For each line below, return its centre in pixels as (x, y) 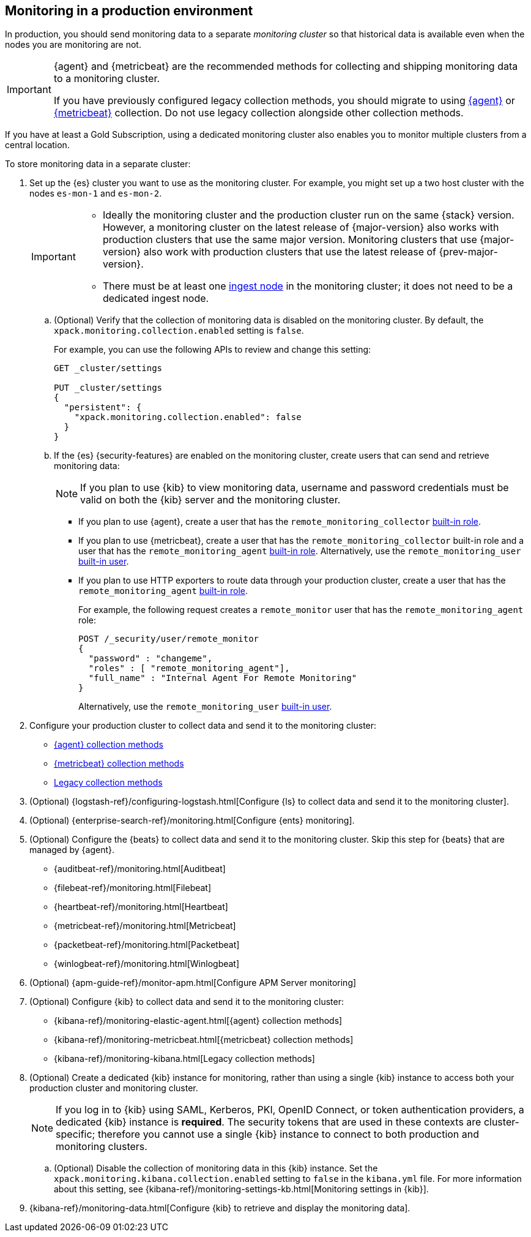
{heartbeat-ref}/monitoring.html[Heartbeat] (141, 907)
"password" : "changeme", (150, 659)
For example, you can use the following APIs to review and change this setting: (213, 350)
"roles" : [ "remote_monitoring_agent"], (189, 668)
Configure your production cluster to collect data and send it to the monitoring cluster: (203, 726)
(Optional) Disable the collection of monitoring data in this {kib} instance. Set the (216, 1168)
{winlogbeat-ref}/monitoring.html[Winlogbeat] (147, 964)
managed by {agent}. (72, 850)
